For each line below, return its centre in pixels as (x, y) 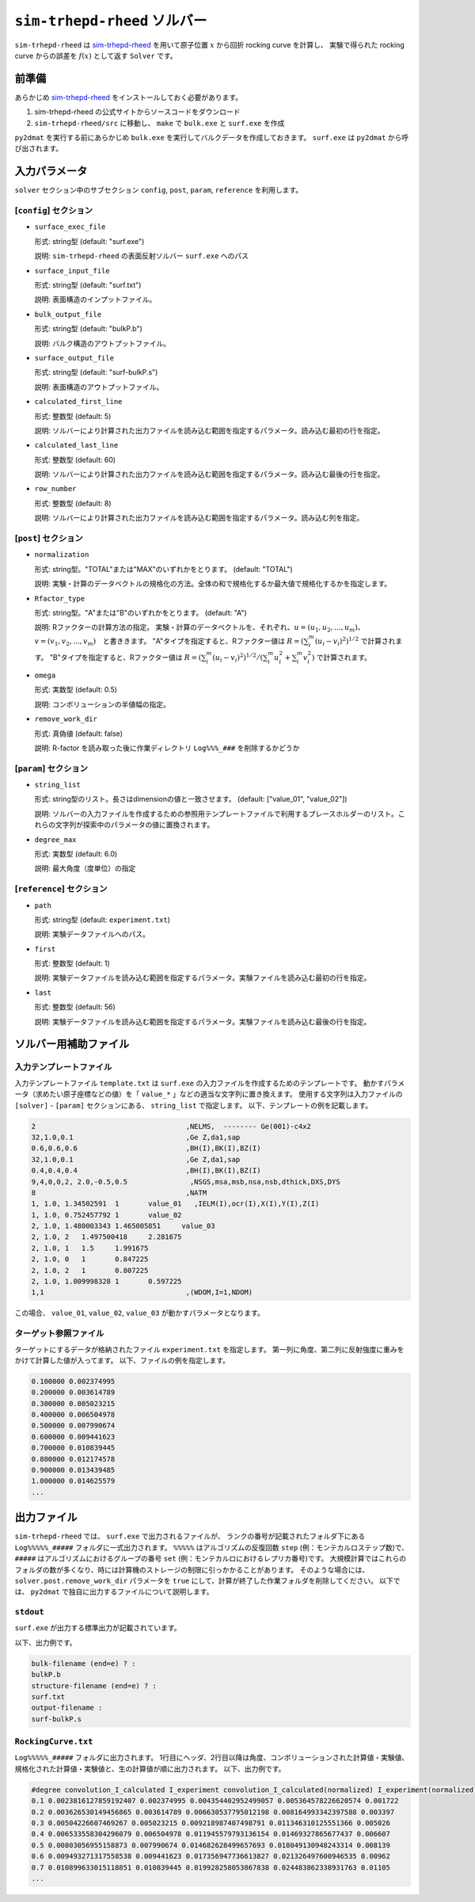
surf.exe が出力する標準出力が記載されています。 (98, 1628)
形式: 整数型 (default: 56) (75, 1007)
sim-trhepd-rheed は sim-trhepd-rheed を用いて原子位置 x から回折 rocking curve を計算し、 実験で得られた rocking (210, 44)
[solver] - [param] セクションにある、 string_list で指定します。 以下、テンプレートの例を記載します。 (194, 1105)
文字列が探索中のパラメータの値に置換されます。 (135, 825)
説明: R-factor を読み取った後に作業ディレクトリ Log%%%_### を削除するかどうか (167, 748)
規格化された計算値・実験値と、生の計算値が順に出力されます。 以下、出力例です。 (150, 1769)
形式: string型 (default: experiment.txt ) (102, 920)
